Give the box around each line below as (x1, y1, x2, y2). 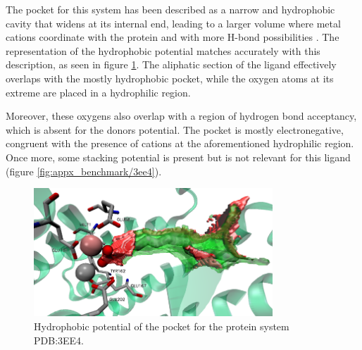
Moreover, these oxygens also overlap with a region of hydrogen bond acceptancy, (6, 108, 357, 123)
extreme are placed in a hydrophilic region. (6, 85, 191, 99)
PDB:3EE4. (34, 332, 84, 347)
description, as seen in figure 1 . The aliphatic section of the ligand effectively (6, 57, 337, 72)
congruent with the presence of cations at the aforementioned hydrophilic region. (6, 136, 354, 151)
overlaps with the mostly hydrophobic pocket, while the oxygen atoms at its (6, 70, 334, 85)
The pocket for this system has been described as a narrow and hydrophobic (6, 2, 335, 16)
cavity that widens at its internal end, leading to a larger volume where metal (6, 15, 341, 30)
